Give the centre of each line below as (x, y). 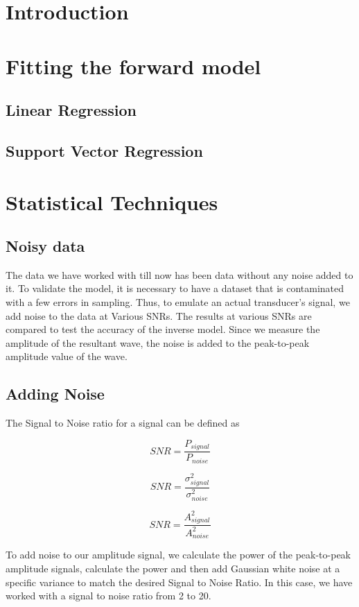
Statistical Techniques (112, 202)
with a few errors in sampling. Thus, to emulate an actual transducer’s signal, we (178, 302)
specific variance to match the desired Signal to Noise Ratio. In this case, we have (179, 582)
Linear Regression (71, 110)
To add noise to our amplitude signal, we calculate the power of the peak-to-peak (178, 555)
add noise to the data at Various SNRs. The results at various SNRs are (159, 315)
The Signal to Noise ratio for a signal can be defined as (123, 423)
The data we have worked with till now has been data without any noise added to (179, 274)
